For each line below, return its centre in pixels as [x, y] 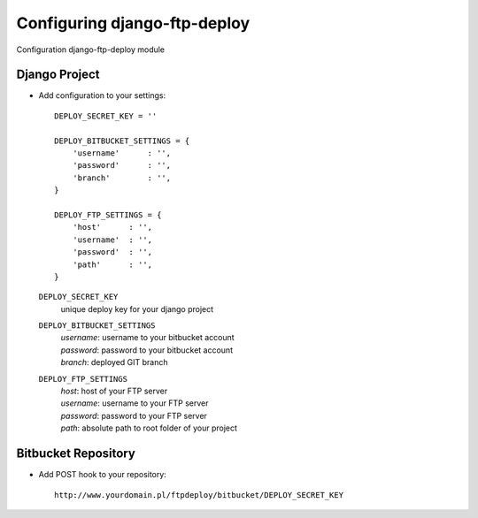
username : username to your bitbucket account [147, 338]
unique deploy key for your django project [137, 309]
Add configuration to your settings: [102, 95]
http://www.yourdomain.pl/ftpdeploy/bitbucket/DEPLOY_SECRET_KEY [199, 495]
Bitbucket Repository [76, 454]
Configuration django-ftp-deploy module [91, 50]
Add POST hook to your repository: [103, 475]
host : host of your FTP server [114, 391]
